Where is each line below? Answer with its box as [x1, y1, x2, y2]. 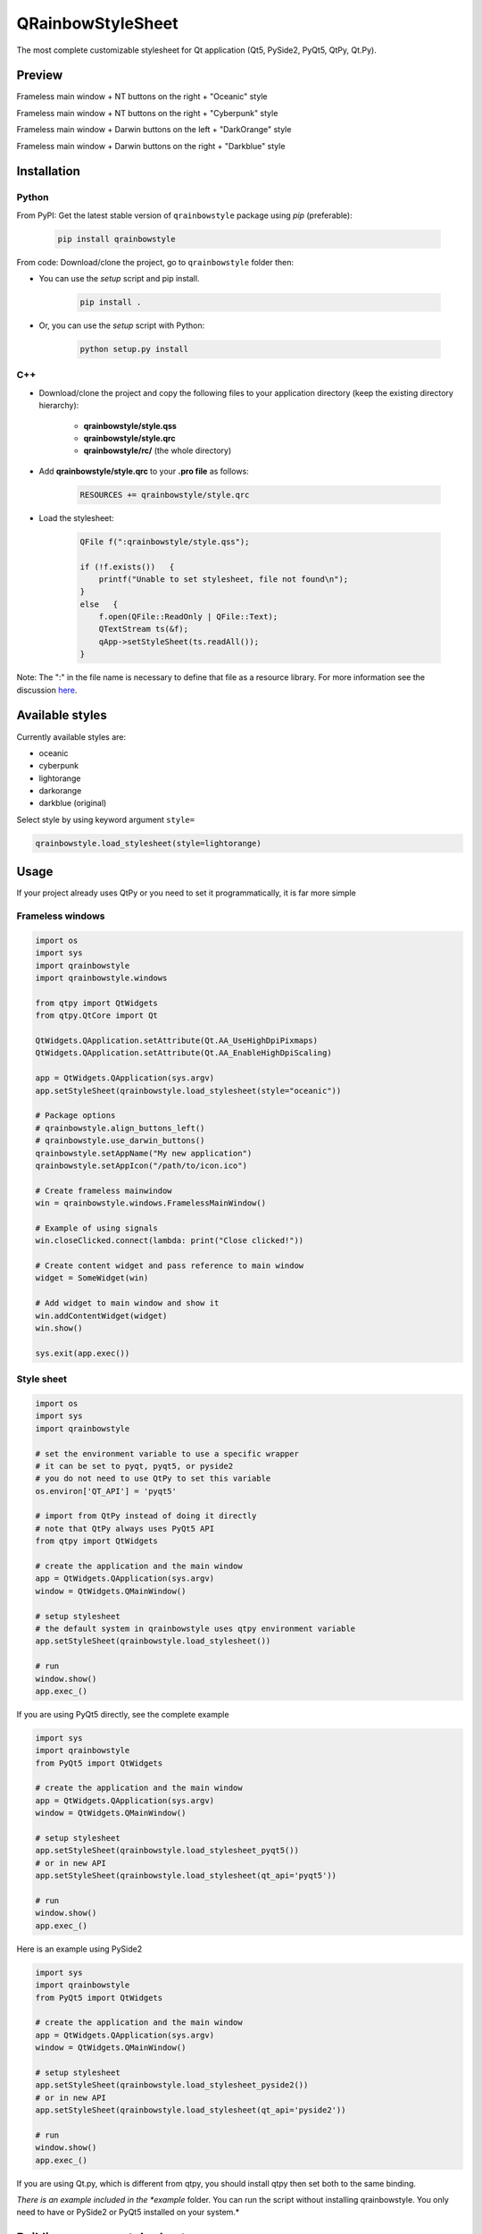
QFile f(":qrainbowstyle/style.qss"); [79, 536, 250, 547]
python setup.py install [79, 344, 189, 355]
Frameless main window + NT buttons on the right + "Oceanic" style [16, 91, 268, 102]
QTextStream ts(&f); [98, 624, 189, 634]
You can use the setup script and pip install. [38, 273, 200, 284]
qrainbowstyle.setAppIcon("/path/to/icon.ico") [35, 1160, 247, 1171]
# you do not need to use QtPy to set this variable [35, 1474, 271, 1483]
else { [79, 599, 119, 609]
